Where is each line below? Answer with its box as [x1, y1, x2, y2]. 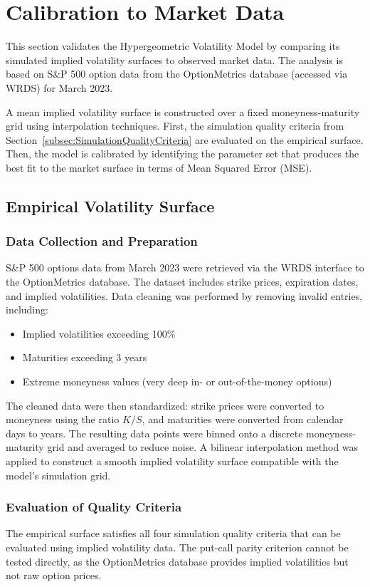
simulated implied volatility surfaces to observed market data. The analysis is [6, 52, 343, 67]
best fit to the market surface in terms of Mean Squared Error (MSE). [6, 160, 312, 175]
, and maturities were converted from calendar [142, 412, 344, 427]
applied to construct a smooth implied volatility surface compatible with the [6, 454, 339, 468]
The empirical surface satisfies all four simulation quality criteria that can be [6, 526, 341, 541]
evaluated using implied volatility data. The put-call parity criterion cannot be [6, 540, 349, 554]
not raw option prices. [6, 568, 102, 583]
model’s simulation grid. [6, 467, 111, 482]
